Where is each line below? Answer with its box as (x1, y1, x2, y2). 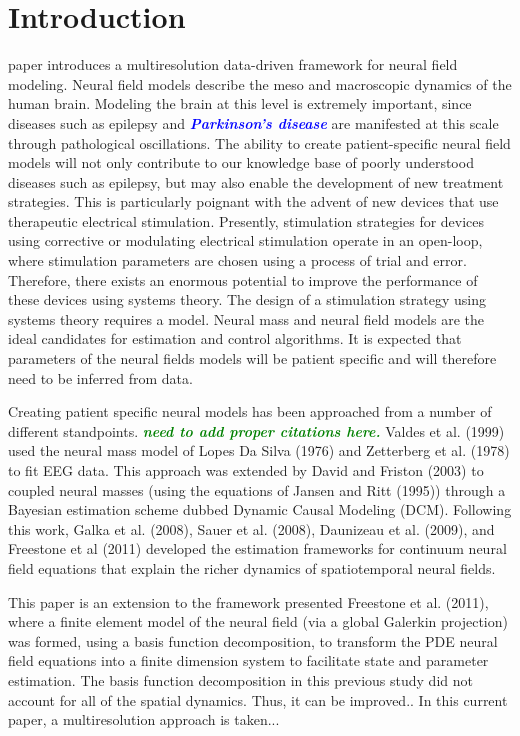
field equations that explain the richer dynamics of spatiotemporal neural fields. (8, 557, 496, 578)
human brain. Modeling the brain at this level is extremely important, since (8, 93, 472, 114)
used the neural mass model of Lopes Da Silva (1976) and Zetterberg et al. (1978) (8, 440, 510, 461)
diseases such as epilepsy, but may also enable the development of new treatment (8, 171, 504, 192)
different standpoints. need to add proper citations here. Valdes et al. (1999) (8, 420, 505, 441)
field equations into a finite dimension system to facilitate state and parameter (8, 650, 489, 671)
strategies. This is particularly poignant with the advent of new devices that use (8, 191, 499, 212)
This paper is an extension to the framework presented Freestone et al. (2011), (8, 591, 489, 612)
